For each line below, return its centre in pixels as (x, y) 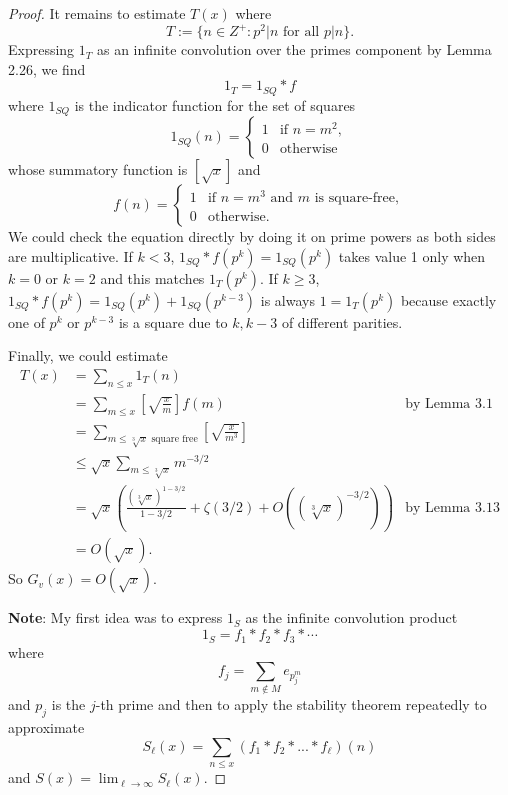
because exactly (448, 299)
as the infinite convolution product (351, 617)
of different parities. (342, 321)
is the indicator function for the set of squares (215, 104)
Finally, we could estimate (88, 355)
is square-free (355, 198)
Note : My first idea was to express (115, 617)
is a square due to (173, 321)
